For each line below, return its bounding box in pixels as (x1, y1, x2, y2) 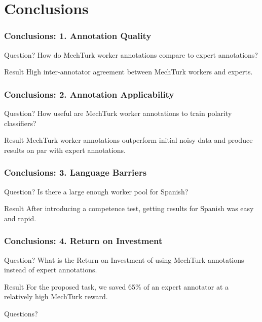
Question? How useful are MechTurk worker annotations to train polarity (4, 108, 232, 118)
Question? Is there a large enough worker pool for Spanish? (4, 186, 189, 196)
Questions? (4, 308, 38, 318)
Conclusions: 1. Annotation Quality (4, 29, 152, 42)
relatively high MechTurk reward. (4, 291, 108, 302)
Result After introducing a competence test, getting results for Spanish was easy (4, 203, 254, 214)
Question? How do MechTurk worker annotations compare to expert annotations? (4, 49, 258, 60)
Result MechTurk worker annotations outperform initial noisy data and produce (4, 135, 253, 145)
